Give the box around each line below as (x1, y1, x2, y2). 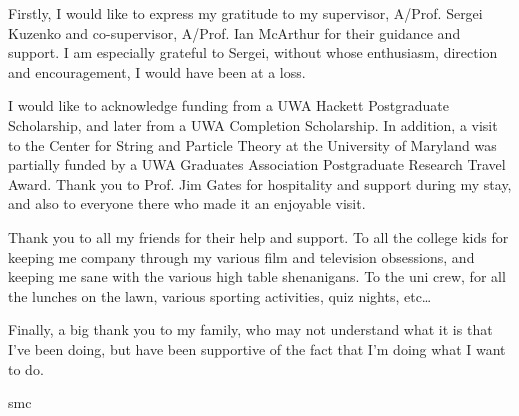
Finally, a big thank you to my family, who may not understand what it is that (8, 319, 493, 340)
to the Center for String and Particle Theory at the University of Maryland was (8, 134, 497, 155)
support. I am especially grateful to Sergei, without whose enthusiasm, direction (8, 42, 498, 63)
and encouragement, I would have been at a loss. (8, 61, 306, 82)
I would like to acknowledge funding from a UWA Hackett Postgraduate (8, 95, 449, 116)
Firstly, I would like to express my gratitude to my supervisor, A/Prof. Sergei (8, 3, 483, 23)
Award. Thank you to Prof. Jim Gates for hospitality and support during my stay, (8, 173, 512, 194)
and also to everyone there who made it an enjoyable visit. (8, 193, 366, 214)
